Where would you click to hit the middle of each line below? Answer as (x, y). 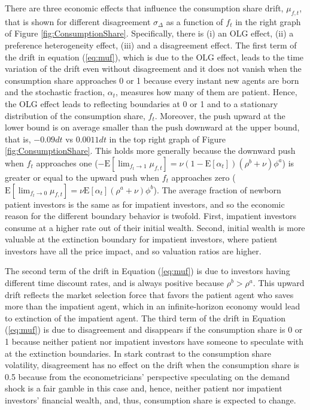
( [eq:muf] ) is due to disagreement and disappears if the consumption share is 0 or (154, 329)
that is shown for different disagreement (78, 21)
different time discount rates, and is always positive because (115, 283)
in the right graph (268, 21)
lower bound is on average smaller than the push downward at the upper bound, (152, 127)
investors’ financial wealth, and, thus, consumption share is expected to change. (151, 400)
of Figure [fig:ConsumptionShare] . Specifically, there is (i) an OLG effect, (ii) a (149, 33)
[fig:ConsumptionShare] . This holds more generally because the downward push (150, 151)
